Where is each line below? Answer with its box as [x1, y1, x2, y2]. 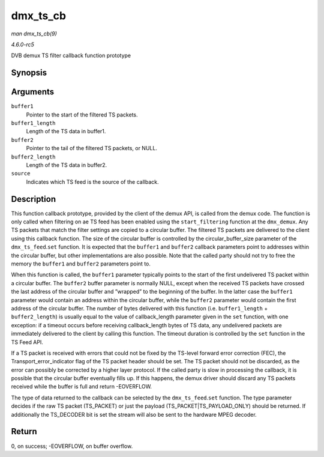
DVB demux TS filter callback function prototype [11, 52, 131, 59]
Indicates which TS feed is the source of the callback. [26, 178, 159, 186]
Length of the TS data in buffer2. [26, 161, 107, 168]
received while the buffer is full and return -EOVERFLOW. [11, 383, 152, 390]
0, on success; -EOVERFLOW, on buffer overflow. [11, 442, 133, 450]
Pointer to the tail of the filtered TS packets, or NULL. [26, 145, 157, 152]
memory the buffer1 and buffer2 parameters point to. [11, 260, 151, 267]
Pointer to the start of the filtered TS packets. [26, 111, 138, 118]
